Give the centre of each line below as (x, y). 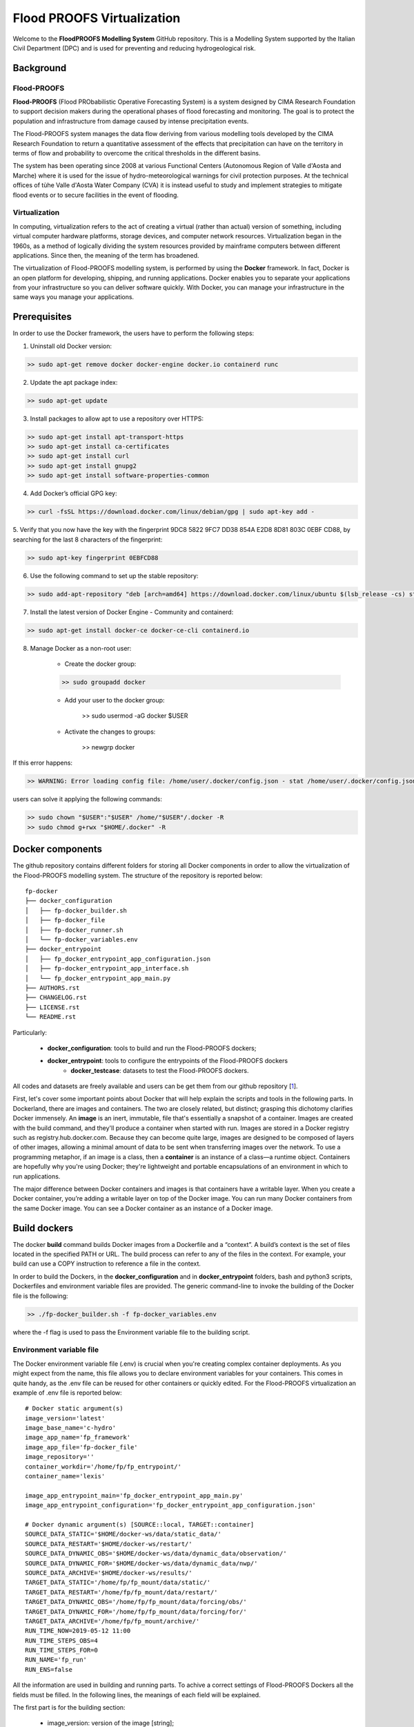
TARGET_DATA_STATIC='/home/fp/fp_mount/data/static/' (118, 1583)
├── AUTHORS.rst (52, 987)
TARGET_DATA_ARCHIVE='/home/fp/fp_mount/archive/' (112, 1621)
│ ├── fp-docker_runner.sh (74, 930)
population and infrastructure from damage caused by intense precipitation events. (131, 121)
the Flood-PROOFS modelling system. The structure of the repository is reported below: (138, 875)
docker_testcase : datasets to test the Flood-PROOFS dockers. (160, 1070)
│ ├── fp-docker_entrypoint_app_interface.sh (107, 969)
